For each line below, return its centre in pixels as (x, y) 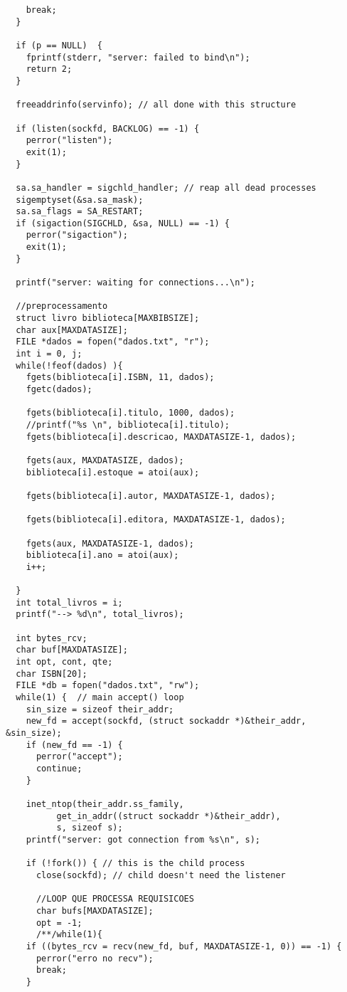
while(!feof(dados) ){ (69, 365)
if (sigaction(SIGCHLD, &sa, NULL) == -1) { (123, 223)
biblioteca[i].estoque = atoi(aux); (113, 472)
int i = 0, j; (49, 354)
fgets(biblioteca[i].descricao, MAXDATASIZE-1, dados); (161, 437)
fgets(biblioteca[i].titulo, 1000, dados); (130, 413)
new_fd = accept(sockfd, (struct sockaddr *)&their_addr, (166, 721)
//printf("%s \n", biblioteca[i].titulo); (128, 424)
